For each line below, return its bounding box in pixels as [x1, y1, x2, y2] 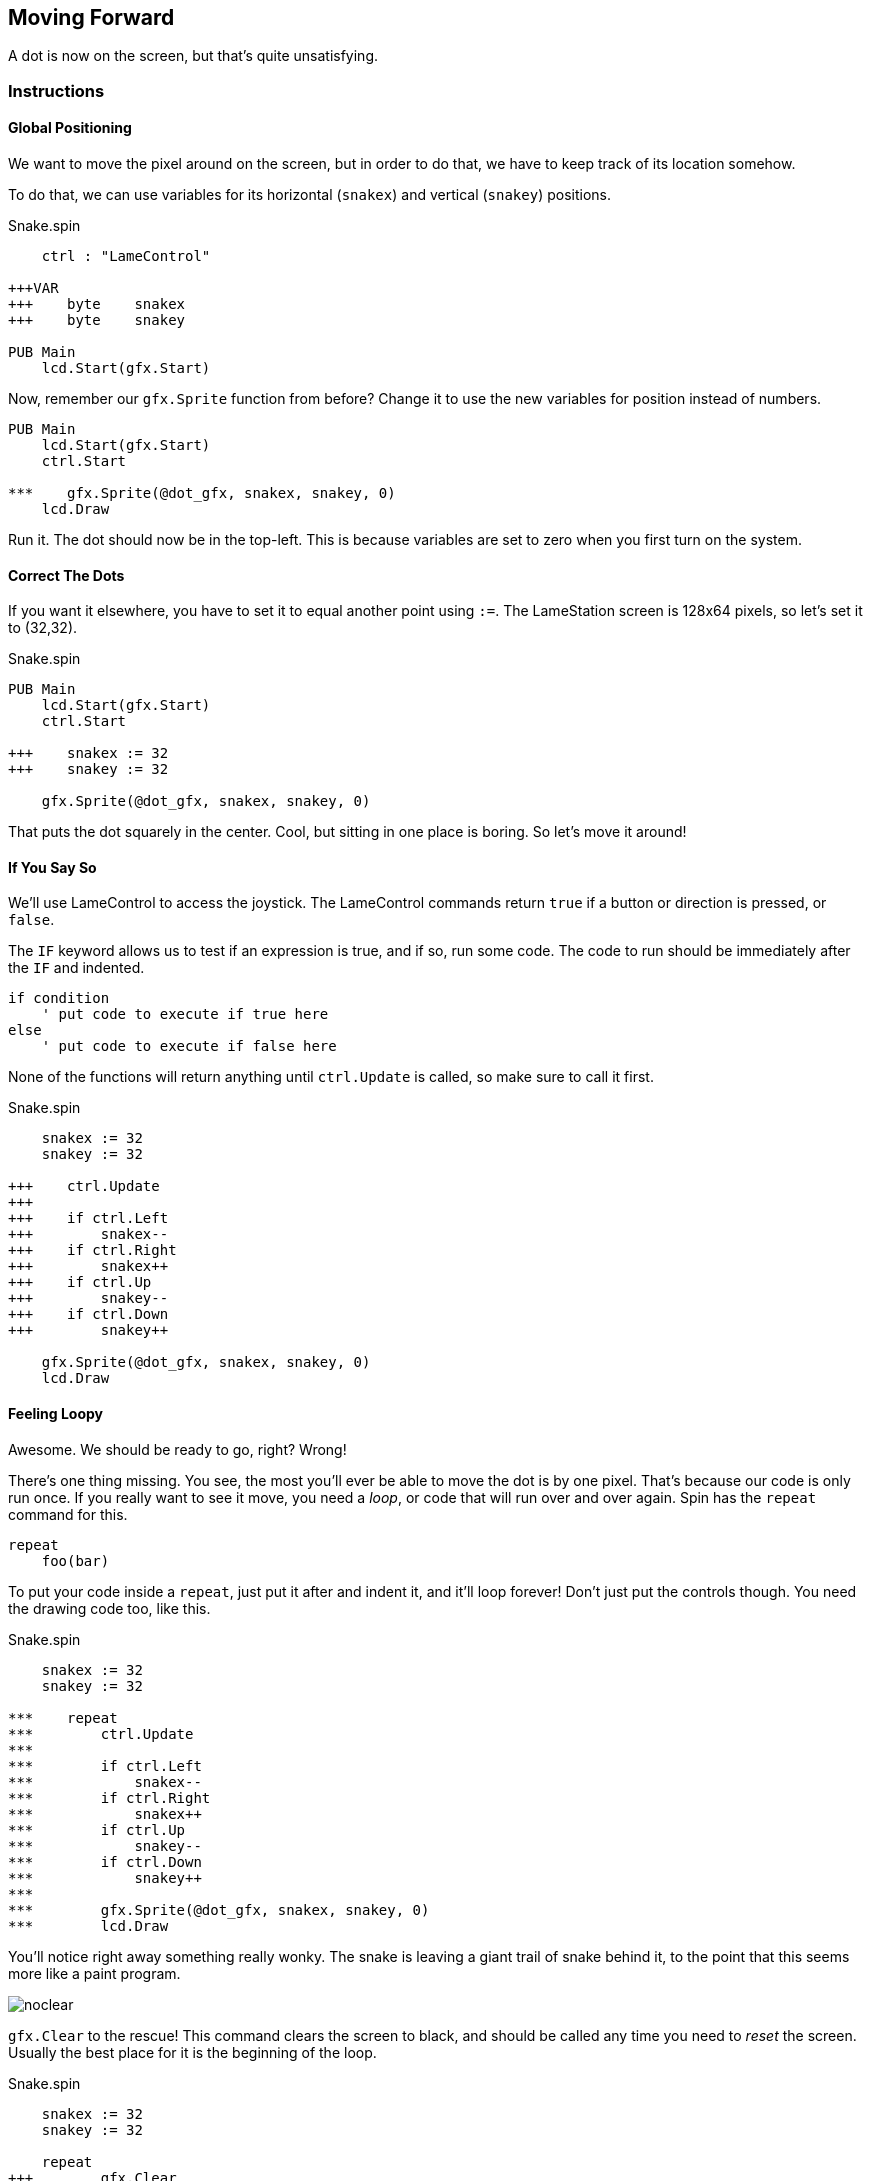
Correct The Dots [8, 566, 125, 584]
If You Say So [8, 858, 97, 876]
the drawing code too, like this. [8, 1599, 211, 1617]
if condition [8, 990, 110, 1007]
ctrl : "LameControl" [41, 248, 211, 265]
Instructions [8, 80, 105, 101]
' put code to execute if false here [41, 1038, 337, 1055]
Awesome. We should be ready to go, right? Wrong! [8, 1440, 347, 1458]
